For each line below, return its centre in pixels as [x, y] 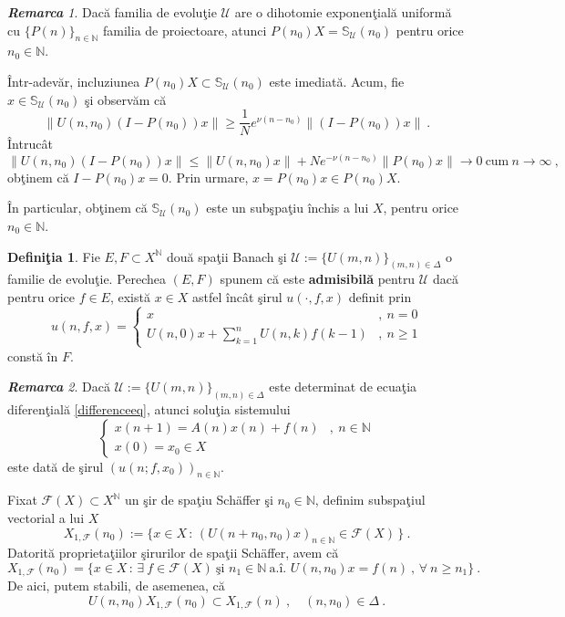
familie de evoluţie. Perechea [87, 279]
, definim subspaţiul [370, 500]
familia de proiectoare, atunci [185, 30]
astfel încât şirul [237, 297]
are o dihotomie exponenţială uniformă [343, 12]
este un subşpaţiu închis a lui [288, 208]
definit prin [380, 297]
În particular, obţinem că [77, 208]
